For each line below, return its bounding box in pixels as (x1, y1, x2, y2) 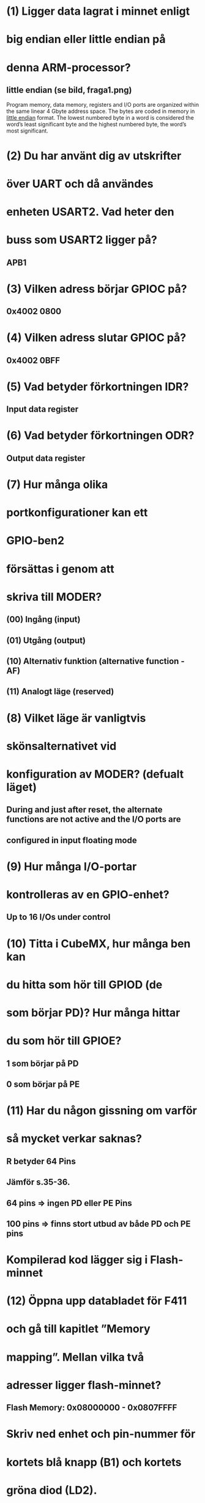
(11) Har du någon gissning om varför (6, 1103, 198, 1118)
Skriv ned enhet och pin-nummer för (6, 1427, 196, 1441)
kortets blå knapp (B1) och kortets (6, 1455, 182, 1469)
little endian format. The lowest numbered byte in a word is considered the (6, 114, 194, 122)
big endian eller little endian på (6, 33, 166, 47)
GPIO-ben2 (6, 534, 65, 547)
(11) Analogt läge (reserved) (6, 686, 114, 697)
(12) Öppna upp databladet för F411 (6, 1294, 187, 1308)
